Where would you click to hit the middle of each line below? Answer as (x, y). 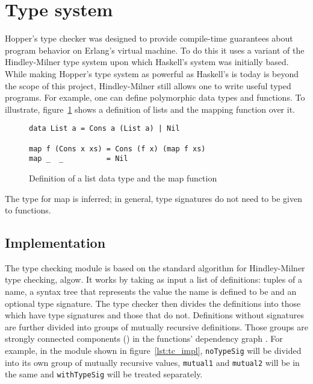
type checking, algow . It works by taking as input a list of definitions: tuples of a (153, 279)
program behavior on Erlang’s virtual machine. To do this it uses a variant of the (155, 50)
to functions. (28, 210)
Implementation (55, 243)
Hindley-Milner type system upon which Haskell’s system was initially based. (147, 62)
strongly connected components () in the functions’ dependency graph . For (144, 338)
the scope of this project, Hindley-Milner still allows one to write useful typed (148, 85)
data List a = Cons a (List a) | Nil (104, 129)
